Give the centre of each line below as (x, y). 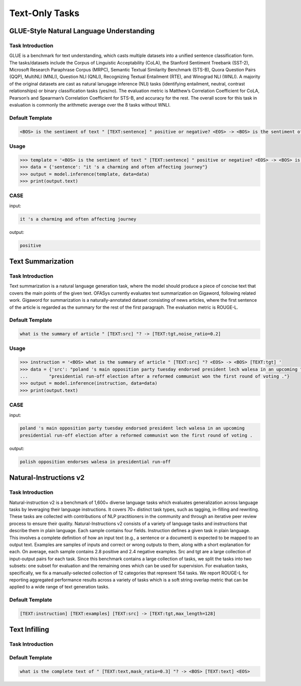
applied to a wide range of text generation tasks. (59, 587)
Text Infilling (29, 629)
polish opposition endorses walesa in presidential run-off (95, 462)
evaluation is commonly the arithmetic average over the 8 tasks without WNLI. (90, 105)
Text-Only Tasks (44, 13)
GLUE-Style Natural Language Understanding (82, 31)
